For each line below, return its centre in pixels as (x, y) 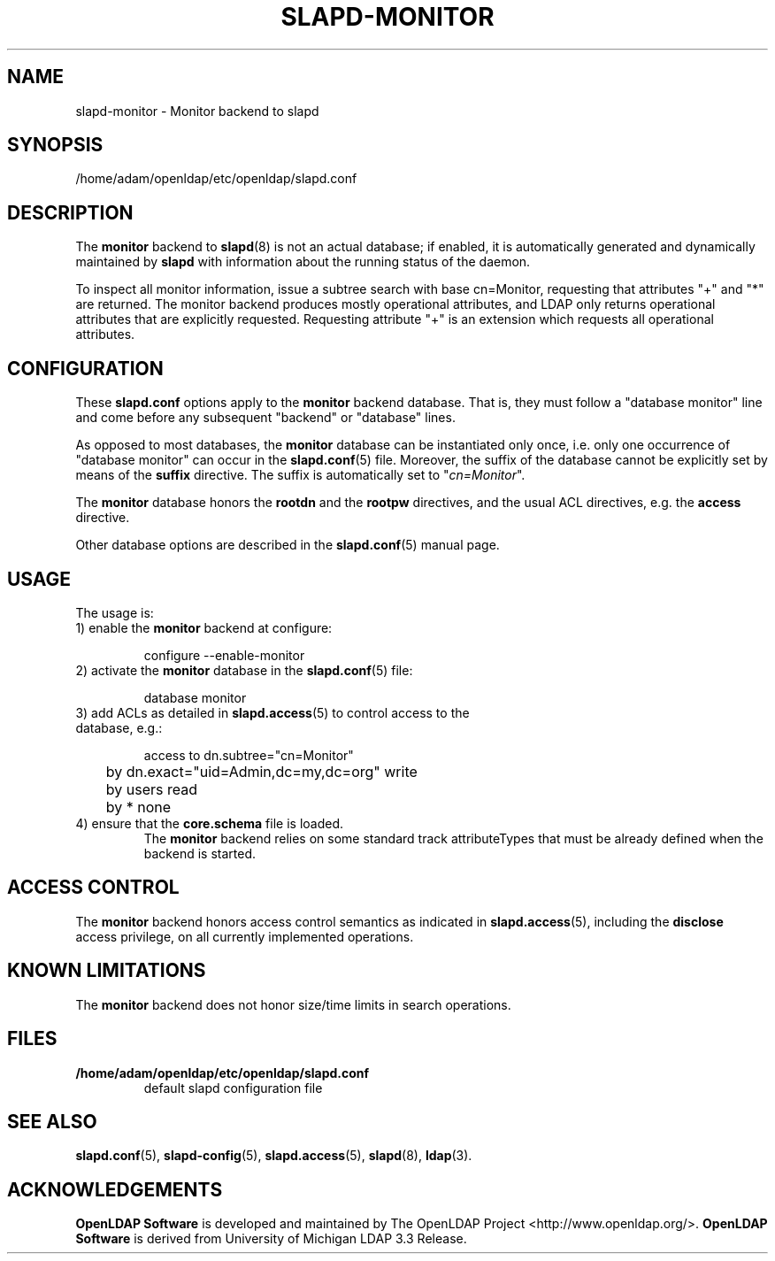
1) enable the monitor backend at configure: (204, 627)
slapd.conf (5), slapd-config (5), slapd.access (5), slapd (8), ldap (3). (274, 1156)
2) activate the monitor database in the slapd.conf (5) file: (244, 670)
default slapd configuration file (233, 1088)
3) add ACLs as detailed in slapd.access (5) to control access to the (272, 712)
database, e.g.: (119, 727)
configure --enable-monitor (224, 655)
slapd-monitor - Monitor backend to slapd (197, 111)
